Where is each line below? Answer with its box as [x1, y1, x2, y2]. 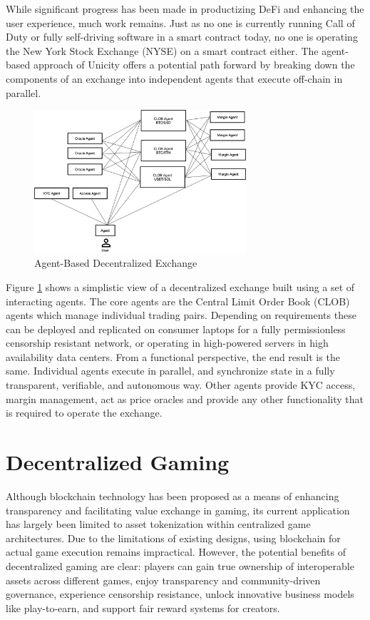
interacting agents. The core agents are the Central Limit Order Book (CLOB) [6, 293, 350, 308]
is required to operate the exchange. [6, 405, 163, 420]
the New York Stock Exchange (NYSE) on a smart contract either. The [6, 43, 319, 58]
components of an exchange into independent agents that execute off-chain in [6, 71, 343, 86]
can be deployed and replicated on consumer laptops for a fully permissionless [6, 321, 346, 336]
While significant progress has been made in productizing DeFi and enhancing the [6, 1, 364, 16]
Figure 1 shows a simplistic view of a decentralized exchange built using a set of [6, 279, 355, 294]
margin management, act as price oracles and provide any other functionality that [6, 391, 364, 406]
